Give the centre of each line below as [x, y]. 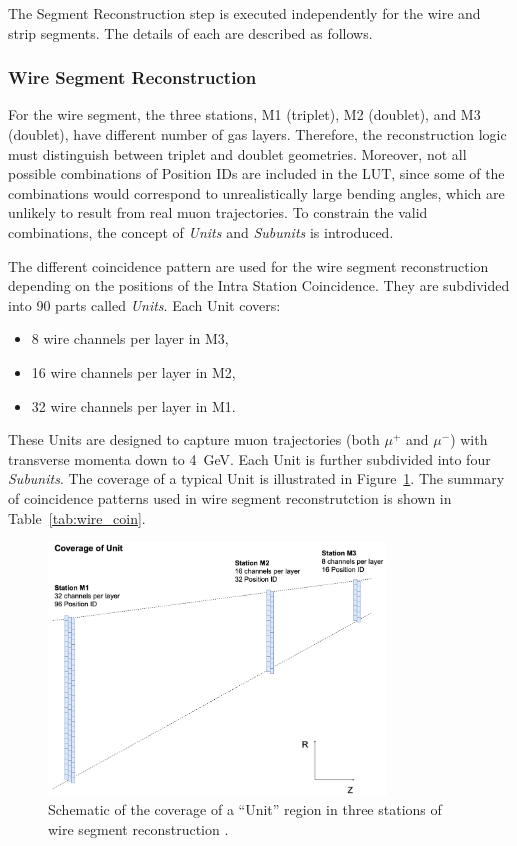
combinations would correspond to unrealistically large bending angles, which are [256, 192]
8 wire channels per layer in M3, [130, 338]
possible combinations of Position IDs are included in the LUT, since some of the [256, 173]
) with [469, 439]
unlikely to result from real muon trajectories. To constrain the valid [218, 212]
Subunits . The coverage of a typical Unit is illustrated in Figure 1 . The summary [256, 478]
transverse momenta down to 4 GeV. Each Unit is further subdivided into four [249, 458]
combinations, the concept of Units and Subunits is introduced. [201, 231]
